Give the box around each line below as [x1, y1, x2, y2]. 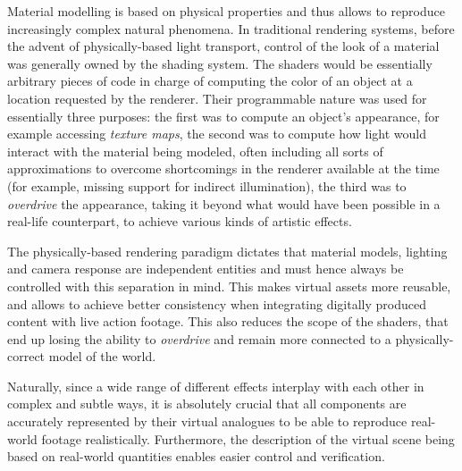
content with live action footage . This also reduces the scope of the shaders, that [7, 312, 449, 331]
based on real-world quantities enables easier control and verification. [7, 447, 385, 466]
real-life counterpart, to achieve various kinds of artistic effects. [7, 212, 352, 231]
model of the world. [48, 347, 156, 366]
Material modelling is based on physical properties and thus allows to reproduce [7, 2, 445, 20]
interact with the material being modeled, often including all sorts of [7, 141, 383, 160]
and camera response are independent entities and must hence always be [7, 259, 404, 278]
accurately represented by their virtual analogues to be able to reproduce [7, 412, 407, 431]
